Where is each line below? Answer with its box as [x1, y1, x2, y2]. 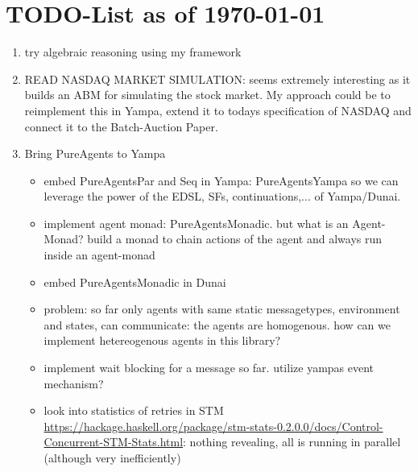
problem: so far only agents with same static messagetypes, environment [43, 300, 400, 317]
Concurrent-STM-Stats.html [43, 433, 184, 450]
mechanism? [43, 375, 104, 391]
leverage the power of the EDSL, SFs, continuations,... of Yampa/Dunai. [43, 188, 401, 205]
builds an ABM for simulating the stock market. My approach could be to [24, 86, 391, 103]
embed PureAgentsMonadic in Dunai [43, 273, 226, 290]
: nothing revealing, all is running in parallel [183, 433, 401, 450]
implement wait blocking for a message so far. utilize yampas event [43, 359, 375, 376]
